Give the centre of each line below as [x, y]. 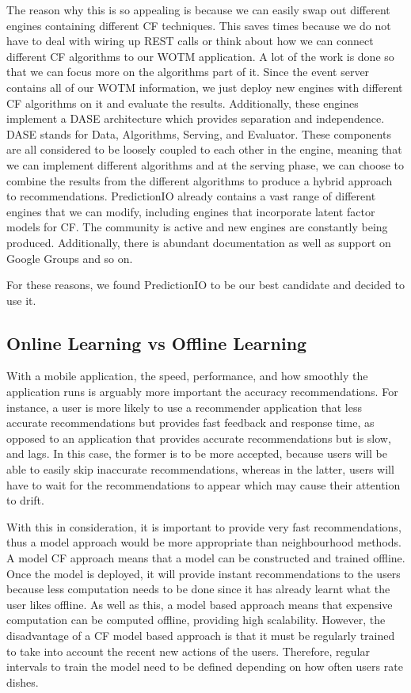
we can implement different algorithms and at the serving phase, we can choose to [205, 164]
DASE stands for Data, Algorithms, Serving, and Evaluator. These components [199, 133]
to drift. [25, 500]
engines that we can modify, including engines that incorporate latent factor [191, 211]
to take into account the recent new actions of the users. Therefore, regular [188, 651]
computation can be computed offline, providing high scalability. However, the [196, 620]
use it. [21, 300]
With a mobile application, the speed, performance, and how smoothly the [187, 376]
